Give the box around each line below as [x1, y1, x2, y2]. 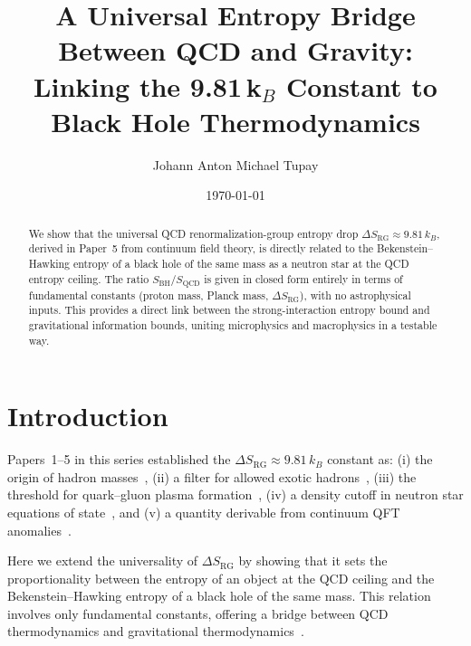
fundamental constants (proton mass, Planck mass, [28, 287, 269, 302]
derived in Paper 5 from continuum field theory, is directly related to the [28, 241, 374, 256]
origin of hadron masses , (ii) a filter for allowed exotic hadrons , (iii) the [7, 467, 417, 486]
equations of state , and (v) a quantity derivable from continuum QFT [7, 502, 400, 521]
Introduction [7, 397, 168, 434]
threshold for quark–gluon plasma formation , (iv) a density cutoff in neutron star [7, 485, 464, 504]
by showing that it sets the [238, 551, 388, 570]
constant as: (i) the [327, 450, 433, 469]
